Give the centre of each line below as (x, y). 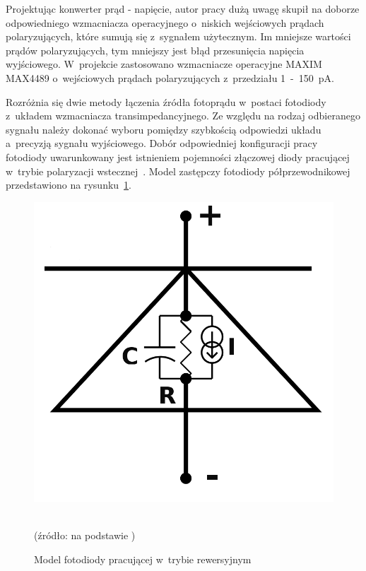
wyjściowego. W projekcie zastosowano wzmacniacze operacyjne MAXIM (164, 64)
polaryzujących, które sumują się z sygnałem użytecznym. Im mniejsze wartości (178, 36)
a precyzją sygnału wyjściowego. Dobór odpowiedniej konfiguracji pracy (162, 143)
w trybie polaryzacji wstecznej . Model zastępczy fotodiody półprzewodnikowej (178, 171)
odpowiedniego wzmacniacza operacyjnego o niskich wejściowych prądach (165, 22)
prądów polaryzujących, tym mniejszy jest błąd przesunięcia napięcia (155, 50)
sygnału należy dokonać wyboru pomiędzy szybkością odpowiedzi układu (164, 129)
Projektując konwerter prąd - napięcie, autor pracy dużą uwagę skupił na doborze (183, 8)
